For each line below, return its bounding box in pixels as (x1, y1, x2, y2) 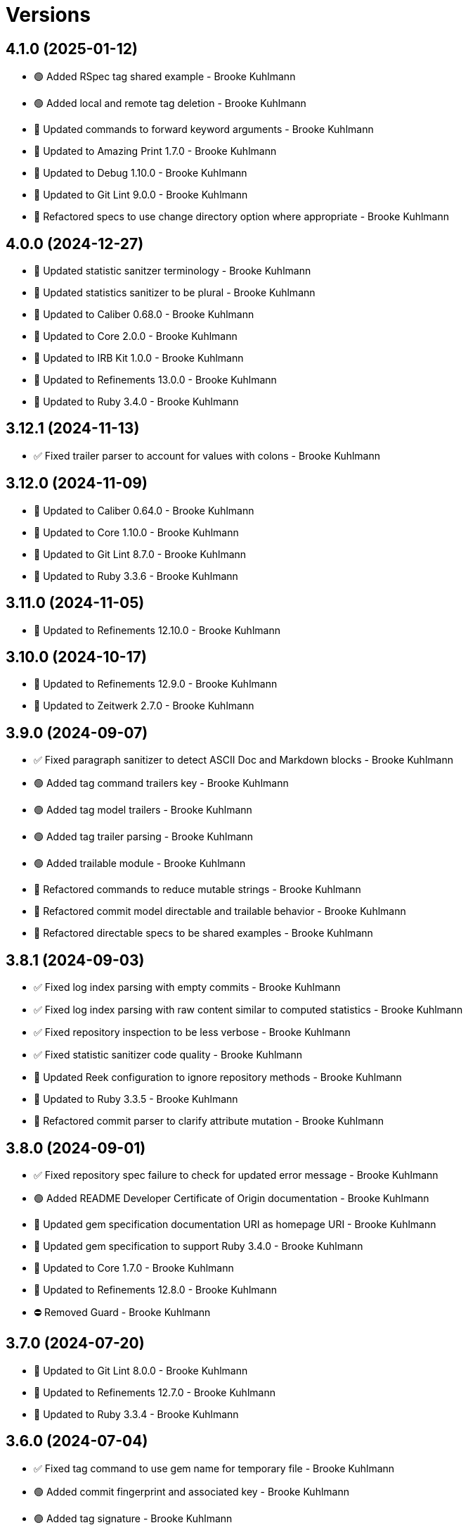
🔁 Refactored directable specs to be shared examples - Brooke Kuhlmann (34, 927, 373, 940)
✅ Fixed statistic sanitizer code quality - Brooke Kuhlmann (34, 1049, 302, 1061)
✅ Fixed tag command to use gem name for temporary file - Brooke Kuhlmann (34, 1462, 395, 1474)
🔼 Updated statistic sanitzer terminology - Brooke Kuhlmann (34, 265, 311, 277)
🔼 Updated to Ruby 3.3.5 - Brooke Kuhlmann (34, 1093, 238, 1106)
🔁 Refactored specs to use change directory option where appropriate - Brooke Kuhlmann (34, 210, 450, 223)
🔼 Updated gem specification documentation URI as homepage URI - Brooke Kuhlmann (34, 1218, 436, 1230)
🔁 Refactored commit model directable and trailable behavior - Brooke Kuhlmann (34, 905, 406, 918)
